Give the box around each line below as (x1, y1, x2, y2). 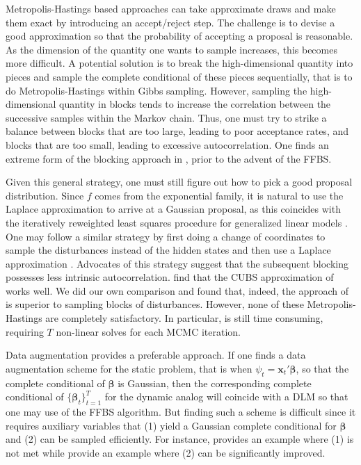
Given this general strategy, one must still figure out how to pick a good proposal (6, 174, 353, 189)
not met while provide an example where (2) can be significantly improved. (6, 445, 326, 459)
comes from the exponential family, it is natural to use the (95, 188, 344, 202)
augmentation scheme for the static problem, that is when (6, 361, 252, 375)
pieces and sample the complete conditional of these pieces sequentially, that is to (6, 69, 353, 83)
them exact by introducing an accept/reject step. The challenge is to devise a (6, 15, 335, 29)
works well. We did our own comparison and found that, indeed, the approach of (6, 283, 349, 297)
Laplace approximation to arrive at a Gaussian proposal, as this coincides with (6, 202, 341, 216)
